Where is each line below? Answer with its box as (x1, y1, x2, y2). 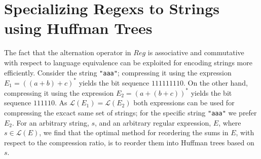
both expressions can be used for (133, 97, 235, 108)
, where (218, 117, 241, 128)
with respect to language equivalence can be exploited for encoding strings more (4, 57, 252, 67)
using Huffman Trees (4, 18, 153, 38)
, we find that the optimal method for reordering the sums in (39, 127, 229, 138)
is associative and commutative (147, 47, 244, 58)
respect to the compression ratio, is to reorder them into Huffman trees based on (4, 137, 254, 147)
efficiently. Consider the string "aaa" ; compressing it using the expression (4, 67, 232, 77)
